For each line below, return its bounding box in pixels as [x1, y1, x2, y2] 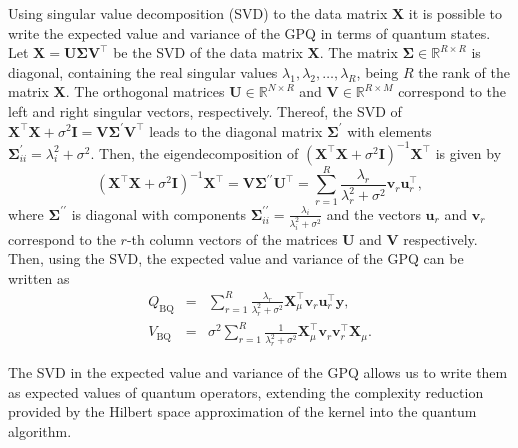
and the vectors [326, 203, 421, 224]
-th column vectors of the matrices [126, 228, 338, 249]
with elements [347, 120, 432, 141]
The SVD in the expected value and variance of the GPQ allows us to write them [8, 362, 508, 383]
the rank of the [418, 61, 511, 82]
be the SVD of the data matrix [113, 42, 303, 63]
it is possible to [408, 3, 502, 23]
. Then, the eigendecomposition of [90, 142, 299, 163]
